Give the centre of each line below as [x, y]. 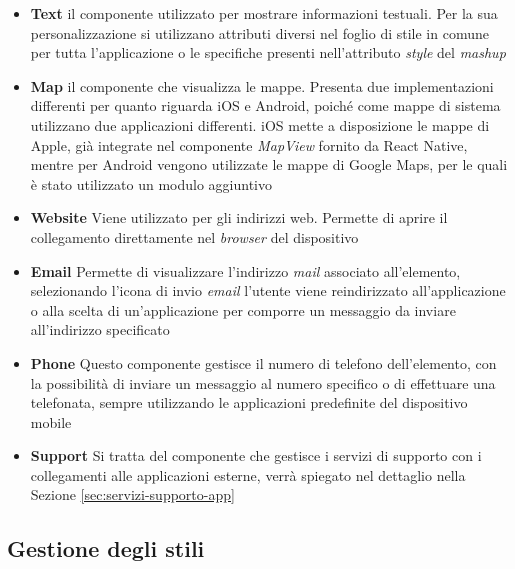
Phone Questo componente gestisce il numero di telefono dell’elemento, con [263, 362]
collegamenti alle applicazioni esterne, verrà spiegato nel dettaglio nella [248, 474]
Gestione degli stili [106, 548]
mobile [51, 421]
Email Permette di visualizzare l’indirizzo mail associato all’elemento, [245, 270]
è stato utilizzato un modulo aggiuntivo [151, 183]
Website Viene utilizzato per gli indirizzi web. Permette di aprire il [239, 217]
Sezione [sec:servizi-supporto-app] [132, 494]
